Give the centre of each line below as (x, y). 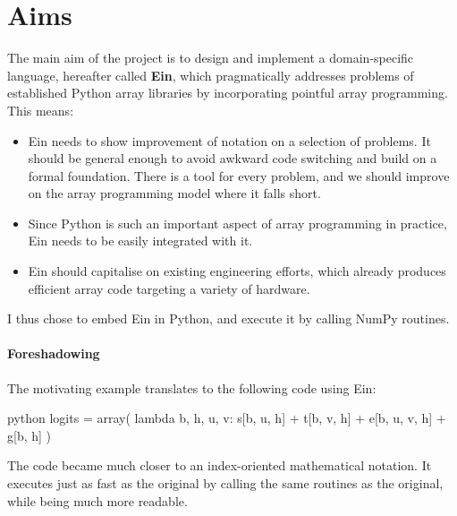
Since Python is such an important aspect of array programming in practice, (237, 223)
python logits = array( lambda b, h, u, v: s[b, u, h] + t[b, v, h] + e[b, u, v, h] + (227, 418)
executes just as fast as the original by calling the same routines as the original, (225, 483)
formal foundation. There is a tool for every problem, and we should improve (239, 175)
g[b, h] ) (30, 435)
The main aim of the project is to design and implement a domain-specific (211, 58)
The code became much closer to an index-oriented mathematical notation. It (220, 465)
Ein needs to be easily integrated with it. (140, 241)
